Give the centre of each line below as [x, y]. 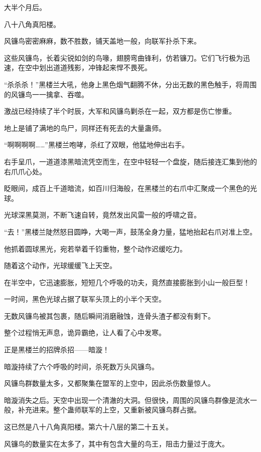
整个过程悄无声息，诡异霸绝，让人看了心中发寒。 [85, 332]
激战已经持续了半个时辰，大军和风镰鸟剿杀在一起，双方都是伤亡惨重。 [120, 111]
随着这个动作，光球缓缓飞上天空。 [60, 265]
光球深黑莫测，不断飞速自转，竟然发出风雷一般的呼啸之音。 [102, 215]
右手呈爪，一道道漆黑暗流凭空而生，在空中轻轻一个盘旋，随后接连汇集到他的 [130, 161]
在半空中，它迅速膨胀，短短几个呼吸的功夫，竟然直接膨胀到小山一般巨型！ [127, 282]
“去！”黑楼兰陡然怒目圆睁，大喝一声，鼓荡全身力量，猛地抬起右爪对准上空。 [130, 231]
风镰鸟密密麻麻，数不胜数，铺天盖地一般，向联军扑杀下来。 [102, 41]
